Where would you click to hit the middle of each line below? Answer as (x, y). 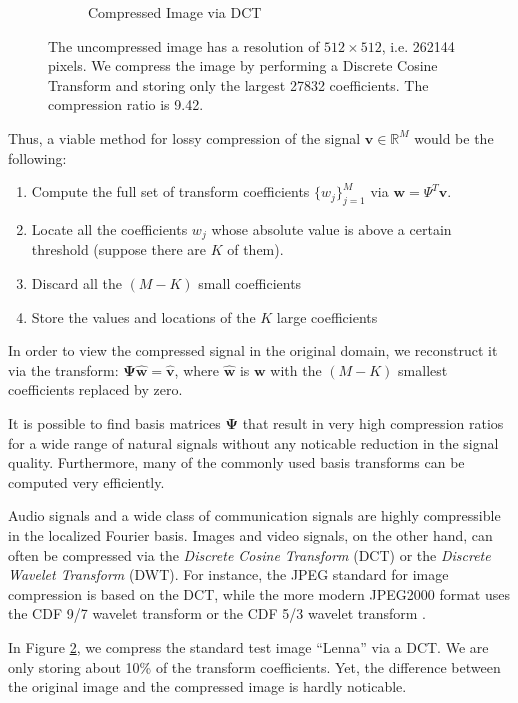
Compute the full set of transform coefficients (170, 191)
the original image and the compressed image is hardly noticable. (207, 686)
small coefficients (250, 283)
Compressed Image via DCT (175, 12)
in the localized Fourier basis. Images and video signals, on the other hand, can (250, 534)
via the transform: (63, 369)
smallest (423, 369)
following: (37, 157)
